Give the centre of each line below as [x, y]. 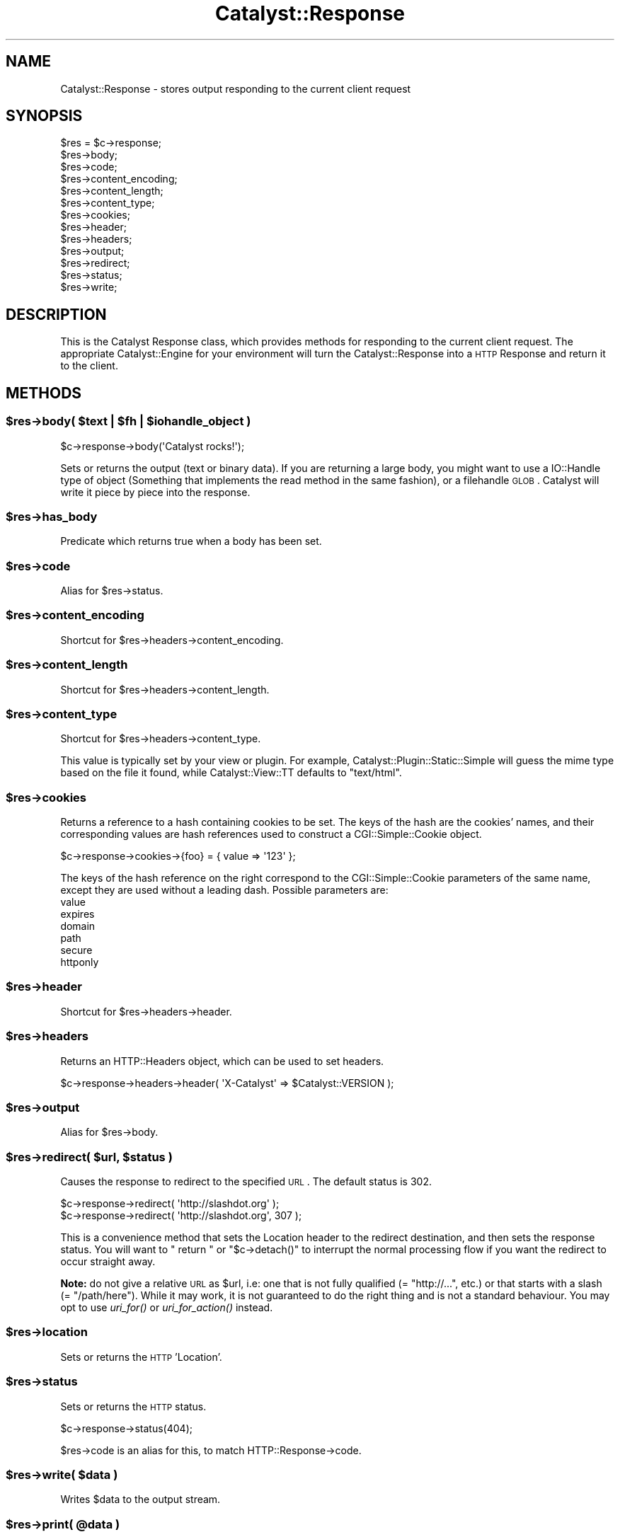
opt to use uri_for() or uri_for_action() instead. [167, 1307]
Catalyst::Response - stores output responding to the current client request [236, 88]
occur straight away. [108, 1261]
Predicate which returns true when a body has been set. [191, 541]
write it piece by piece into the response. [155, 492]
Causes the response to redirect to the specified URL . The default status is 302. [246, 1181]
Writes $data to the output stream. [140, 1499]
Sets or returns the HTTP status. [133, 1406]
